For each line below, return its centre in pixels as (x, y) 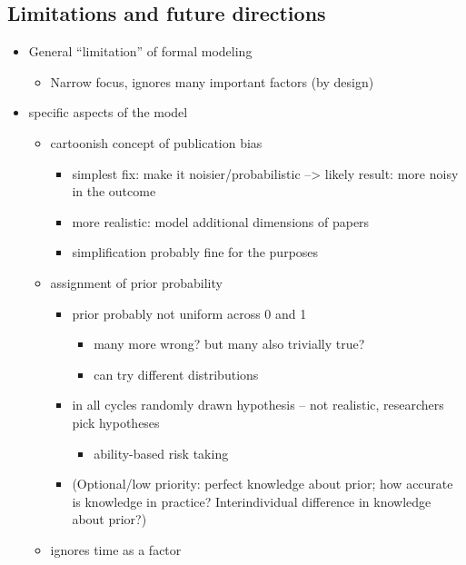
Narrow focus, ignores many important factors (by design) (212, 81)
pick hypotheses (116, 422)
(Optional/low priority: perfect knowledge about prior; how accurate (263, 484)
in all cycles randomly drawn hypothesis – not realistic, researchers (258, 405)
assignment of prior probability (136, 282)
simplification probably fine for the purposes (195, 252)
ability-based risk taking (161, 453)
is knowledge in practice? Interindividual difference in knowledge (252, 501)
